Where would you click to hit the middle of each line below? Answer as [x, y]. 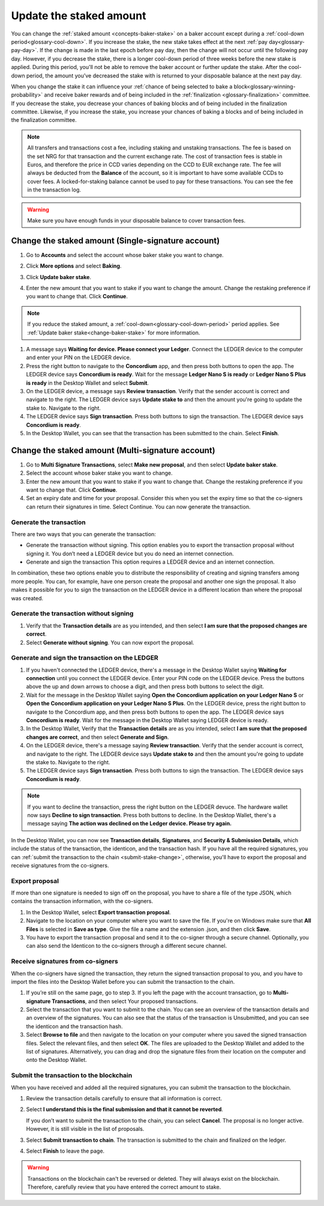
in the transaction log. [54, 190]
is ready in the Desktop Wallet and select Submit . [88, 383]
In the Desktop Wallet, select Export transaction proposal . [98, 912]
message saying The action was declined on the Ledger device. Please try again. [130, 824]
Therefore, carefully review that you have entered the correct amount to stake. [124, 1187]
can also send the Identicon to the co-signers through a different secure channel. [127, 946]
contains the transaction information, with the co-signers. [82, 901]
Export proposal [35, 881]
